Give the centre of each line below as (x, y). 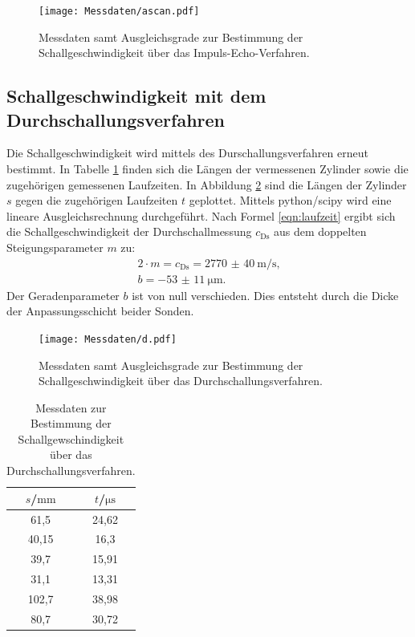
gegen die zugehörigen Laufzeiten (97, 200)
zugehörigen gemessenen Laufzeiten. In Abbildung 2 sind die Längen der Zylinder (207, 184)
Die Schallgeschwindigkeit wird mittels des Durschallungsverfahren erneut (187, 153)
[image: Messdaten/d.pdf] (108, 339)
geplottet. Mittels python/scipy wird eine (290, 200)
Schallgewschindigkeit (71, 438)
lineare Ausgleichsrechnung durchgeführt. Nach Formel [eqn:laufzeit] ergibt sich (201, 215)
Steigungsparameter (55, 247)
